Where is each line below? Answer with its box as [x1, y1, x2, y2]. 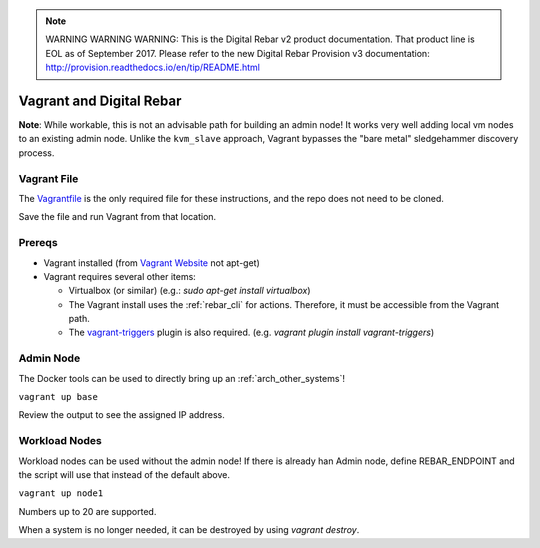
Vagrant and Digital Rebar [18, 92, 182, 109]
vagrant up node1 [18, 488, 104, 499]
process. [18, 146, 55, 159]
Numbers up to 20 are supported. [18, 505, 157, 517]
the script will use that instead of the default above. [18, 468, 230, 480]
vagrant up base [18, 391, 99, 403]
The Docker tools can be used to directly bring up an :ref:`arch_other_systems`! [18, 372, 345, 384]
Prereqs [18, 236, 59, 250]
